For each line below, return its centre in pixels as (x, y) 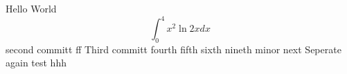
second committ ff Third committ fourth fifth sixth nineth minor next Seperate (173, 49)
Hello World (31, 8)
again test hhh (36, 63)
